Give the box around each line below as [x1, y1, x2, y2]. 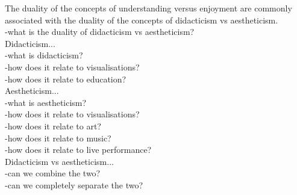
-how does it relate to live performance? [5, 143, 152, 156]
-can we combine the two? [5, 167, 101, 179]
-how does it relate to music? [5, 131, 111, 144]
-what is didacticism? [5, 49, 83, 61]
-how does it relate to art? [5, 119, 101, 132]
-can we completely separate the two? [5, 178, 143, 191]
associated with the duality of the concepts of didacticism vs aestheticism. [5, 13, 278, 26]
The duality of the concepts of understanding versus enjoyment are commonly [5, 2, 292, 14]
